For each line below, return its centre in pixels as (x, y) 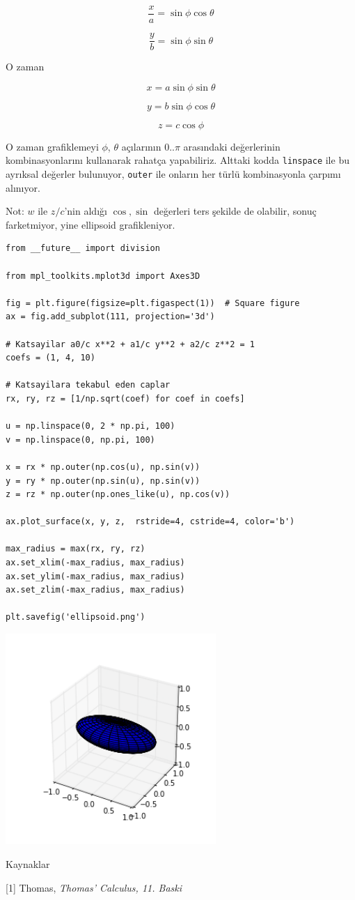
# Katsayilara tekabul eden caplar (88, 385)
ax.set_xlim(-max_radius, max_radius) (95, 563)
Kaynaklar (28, 863)
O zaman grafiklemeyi (52, 146)
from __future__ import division (83, 249)
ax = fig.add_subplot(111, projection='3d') (110, 317)
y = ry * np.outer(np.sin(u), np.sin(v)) (103, 481)
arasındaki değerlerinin (232, 146)
